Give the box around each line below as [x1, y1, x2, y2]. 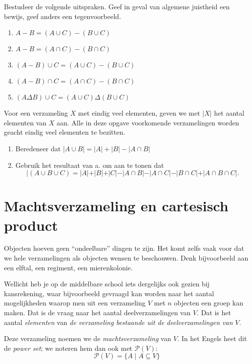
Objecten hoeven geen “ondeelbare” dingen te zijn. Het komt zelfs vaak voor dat [4, 243, 244, 253]
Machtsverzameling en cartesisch [4, 196, 229, 216]
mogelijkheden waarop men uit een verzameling [4, 298, 146, 308]
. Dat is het [197, 307, 231, 318]
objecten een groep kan [174, 298, 243, 308]
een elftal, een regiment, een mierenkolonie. [4, 262, 133, 272]
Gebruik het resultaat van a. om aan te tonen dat [15, 160, 164, 170]
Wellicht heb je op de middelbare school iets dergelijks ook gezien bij [4, 279, 210, 289]
